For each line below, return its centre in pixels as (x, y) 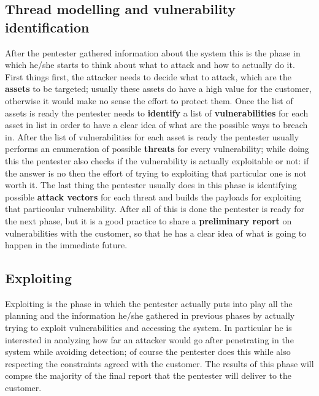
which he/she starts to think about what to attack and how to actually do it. (150, 65)
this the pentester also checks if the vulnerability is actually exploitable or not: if (157, 160)
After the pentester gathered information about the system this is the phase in (153, 52)
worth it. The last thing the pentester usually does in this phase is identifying (151, 185)
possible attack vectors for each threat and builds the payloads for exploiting (153, 196)
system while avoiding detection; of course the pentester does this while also (148, 352)
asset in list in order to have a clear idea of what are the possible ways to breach (156, 125)
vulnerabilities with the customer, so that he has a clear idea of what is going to (156, 233)
